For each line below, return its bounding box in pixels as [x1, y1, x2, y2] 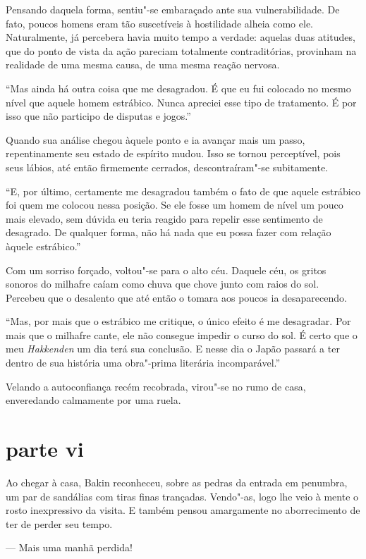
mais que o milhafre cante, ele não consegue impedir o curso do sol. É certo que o [6, 327, 358, 342]
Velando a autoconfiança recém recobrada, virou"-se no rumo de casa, [6, 379, 306, 393]
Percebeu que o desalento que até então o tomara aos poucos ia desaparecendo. [6, 290, 347, 305]
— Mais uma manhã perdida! [6, 540, 133, 555]
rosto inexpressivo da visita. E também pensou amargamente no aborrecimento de [6, 503, 360, 517]
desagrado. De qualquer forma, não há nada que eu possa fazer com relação [6, 225, 331, 240]
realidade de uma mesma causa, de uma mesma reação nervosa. [6, 57, 280, 72]
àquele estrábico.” [6, 238, 81, 253]
